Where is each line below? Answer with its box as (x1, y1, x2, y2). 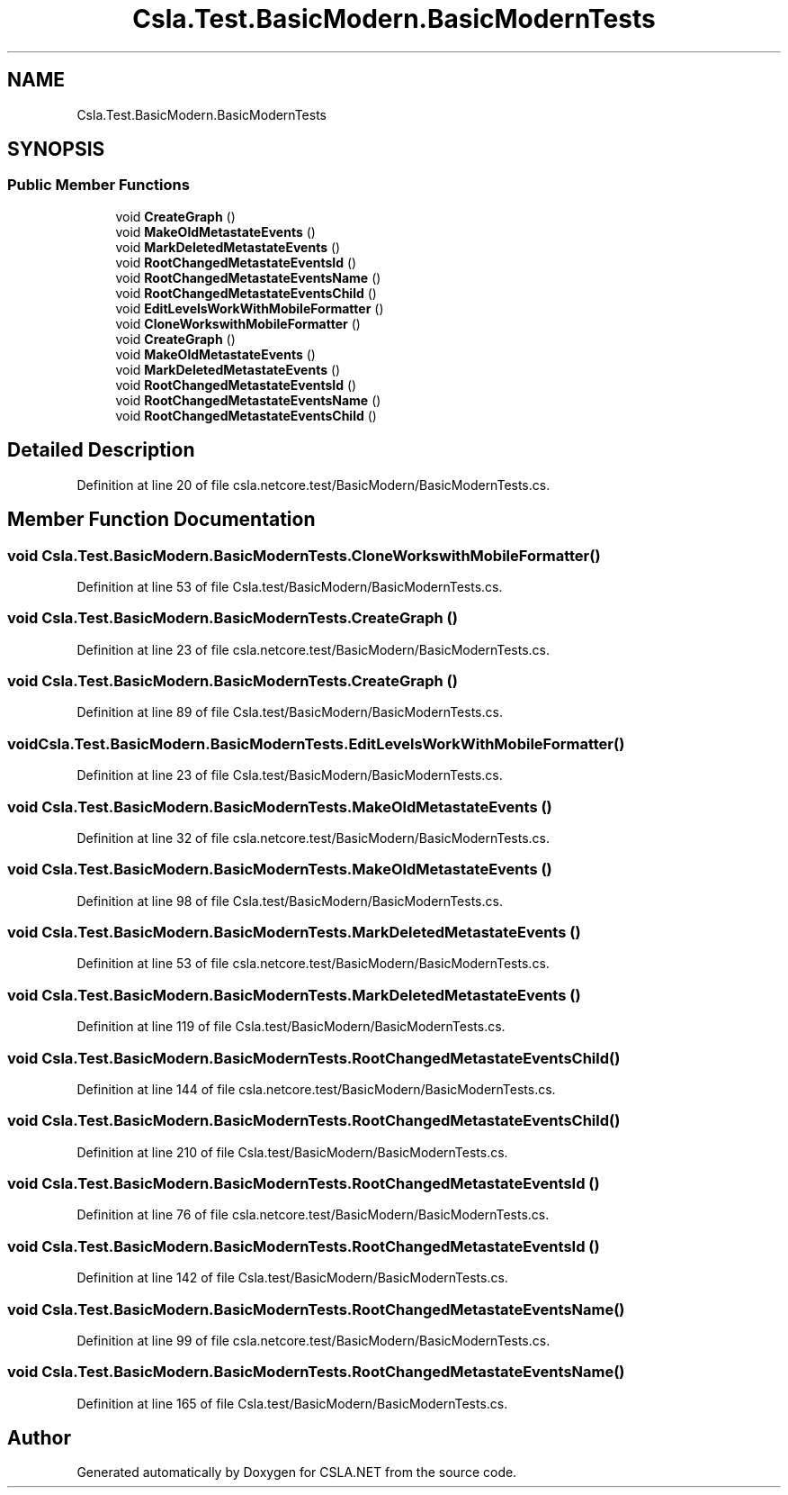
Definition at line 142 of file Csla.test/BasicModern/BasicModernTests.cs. (76, 1270, 508, 1286)
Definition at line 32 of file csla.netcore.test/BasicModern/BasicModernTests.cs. (76, 829, 551, 846)
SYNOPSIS (7, 138, 105, 161)
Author (7, 1427, 71, 1450)
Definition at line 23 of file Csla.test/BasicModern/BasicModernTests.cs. (76, 767, 503, 784)
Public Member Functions (7, 176, 190, 195)
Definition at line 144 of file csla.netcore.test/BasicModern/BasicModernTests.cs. (76, 1081, 556, 1097)
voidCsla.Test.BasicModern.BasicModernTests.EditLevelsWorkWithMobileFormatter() (7, 734, 625, 753)
